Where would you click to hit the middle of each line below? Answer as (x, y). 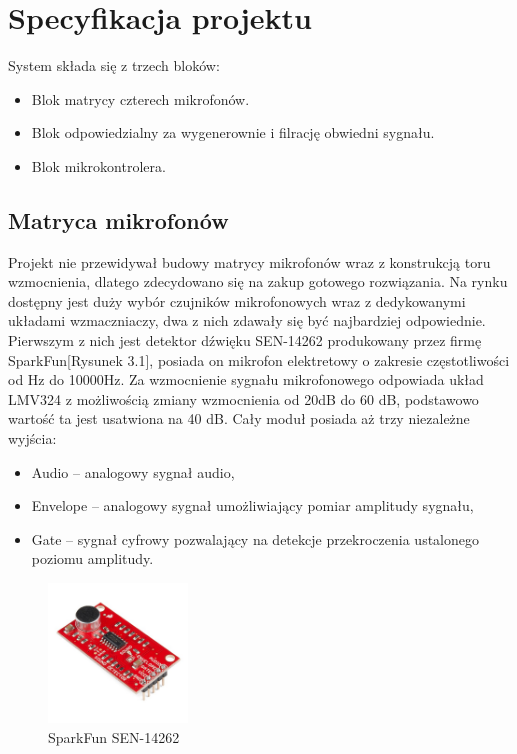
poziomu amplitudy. (92, 558)
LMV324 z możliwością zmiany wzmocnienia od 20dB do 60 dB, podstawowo (243, 398)
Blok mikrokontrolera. (98, 165)
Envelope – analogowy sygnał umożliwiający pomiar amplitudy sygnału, (252, 505)
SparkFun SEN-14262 (114, 736)
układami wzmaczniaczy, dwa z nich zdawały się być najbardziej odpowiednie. (247, 320)
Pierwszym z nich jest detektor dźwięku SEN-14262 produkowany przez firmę (245, 340)
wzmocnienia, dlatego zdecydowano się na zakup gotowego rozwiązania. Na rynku (258, 281)
